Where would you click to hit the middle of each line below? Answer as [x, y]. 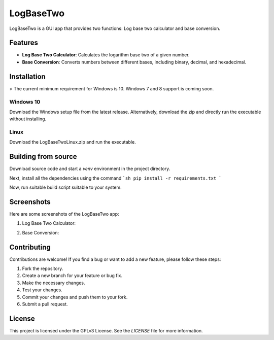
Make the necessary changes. [54, 283]
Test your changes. [42, 290]
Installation [27, 76]
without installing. [28, 119]
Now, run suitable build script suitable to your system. [65, 187]
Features [24, 43]
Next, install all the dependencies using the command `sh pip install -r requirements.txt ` [115, 178]
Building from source [43, 157]
